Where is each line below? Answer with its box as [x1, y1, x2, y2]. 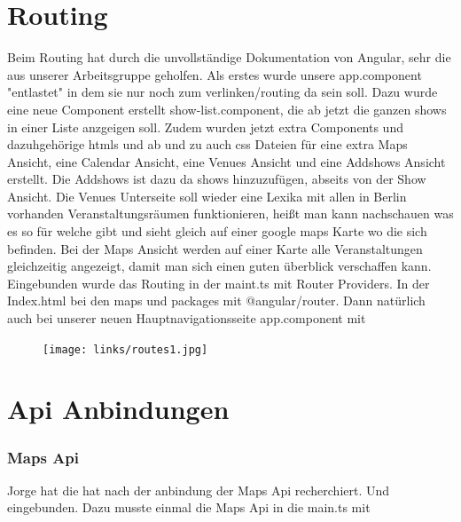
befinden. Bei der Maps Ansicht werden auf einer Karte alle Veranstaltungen [7, 239, 423, 257]
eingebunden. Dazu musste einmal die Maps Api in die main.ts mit [7, 498, 371, 517]
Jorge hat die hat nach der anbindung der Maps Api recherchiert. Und [7, 480, 390, 499]
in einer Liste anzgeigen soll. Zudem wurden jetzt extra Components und [7, 117, 403, 136]
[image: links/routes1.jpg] [43, 343, 208, 356]
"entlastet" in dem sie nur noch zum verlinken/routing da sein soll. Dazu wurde [7, 83, 438, 101]
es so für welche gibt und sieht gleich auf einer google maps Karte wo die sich [7, 222, 427, 241]
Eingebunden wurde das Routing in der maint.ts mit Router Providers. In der [7, 273, 430, 292]
